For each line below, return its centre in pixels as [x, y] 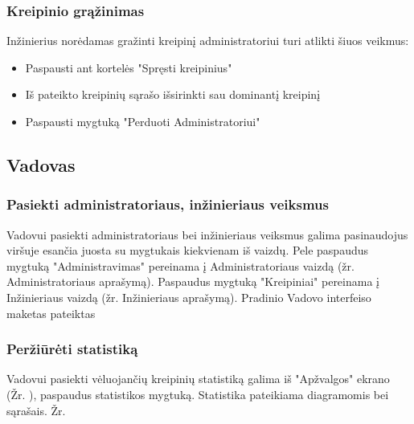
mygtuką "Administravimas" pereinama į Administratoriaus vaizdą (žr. [180, 265]
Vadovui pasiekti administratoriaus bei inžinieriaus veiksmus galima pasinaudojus [207, 234]
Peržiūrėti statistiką [72, 349]
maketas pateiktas [51, 313]
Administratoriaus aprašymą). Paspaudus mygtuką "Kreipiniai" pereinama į [193, 281]
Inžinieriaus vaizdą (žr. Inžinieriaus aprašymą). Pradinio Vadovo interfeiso [189, 297]
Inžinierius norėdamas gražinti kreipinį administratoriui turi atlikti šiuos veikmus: [208, 41]
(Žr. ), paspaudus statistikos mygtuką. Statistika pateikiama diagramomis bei [198, 394]
